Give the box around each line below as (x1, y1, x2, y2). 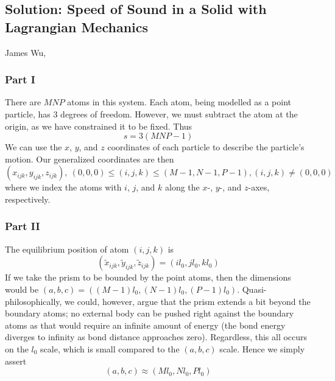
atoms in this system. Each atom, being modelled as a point (67, 96, 292, 108)
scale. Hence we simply (219, 342, 305, 355)
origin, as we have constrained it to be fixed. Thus (5, 119, 192, 132)
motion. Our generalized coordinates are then (5, 152, 174, 165)
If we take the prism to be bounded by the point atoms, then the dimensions (5, 271, 291, 284)
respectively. (5, 192, 51, 205)
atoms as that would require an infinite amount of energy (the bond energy (5, 318, 286, 331)
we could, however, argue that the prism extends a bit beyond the (65, 295, 311, 307)
